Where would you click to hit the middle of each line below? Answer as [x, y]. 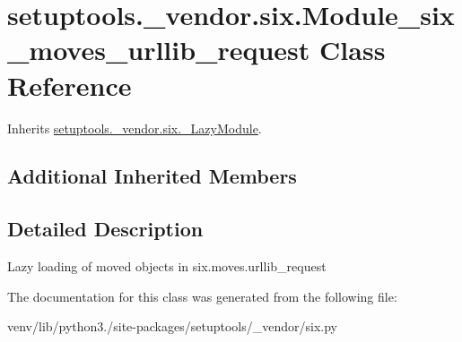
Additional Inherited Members [152, 176]
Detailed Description [105, 229]
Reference [70, 85]
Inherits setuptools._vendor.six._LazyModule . [135, 128]
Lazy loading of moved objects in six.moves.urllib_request [167, 266]
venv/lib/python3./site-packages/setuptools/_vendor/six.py [172, 326]
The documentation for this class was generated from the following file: [202, 296]
